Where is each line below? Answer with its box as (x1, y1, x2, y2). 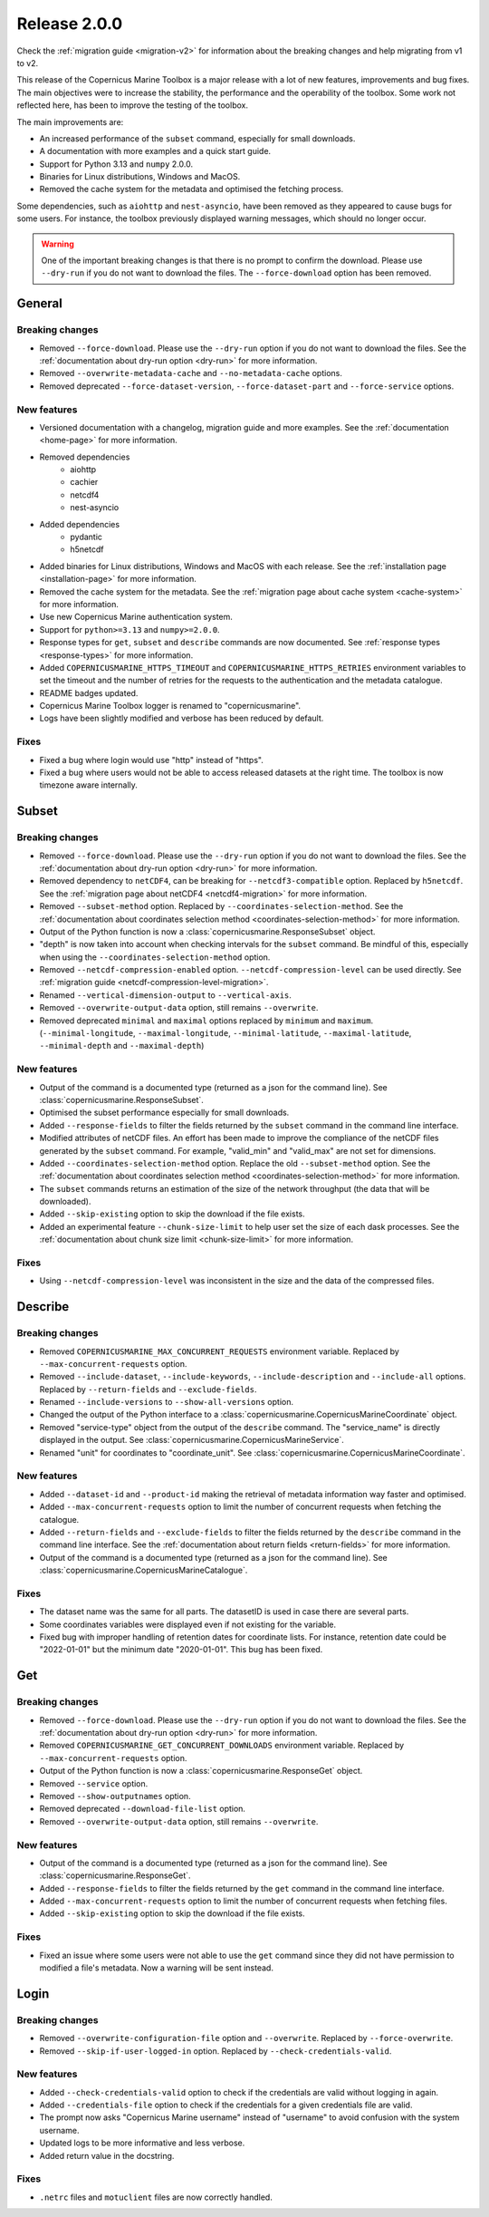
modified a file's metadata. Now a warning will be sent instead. (39, 1962, 273, 1973)
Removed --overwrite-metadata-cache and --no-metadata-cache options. (39, 368, 343, 379)
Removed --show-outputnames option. (39, 1790, 191, 1801)
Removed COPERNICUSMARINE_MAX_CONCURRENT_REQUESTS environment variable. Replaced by (39, 1346, 400, 1357)
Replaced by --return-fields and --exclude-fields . (39, 1383, 257, 1395)
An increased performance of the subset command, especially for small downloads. (39, 132, 356, 144)
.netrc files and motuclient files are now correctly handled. (39, 2192, 273, 2202)
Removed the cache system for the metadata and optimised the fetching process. (39, 184, 344, 195)
